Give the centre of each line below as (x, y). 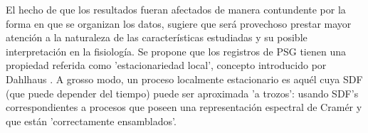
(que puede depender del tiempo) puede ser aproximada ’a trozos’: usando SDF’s (182, 93)
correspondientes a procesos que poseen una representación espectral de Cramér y (184, 107)
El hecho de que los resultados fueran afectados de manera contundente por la (176, 9)
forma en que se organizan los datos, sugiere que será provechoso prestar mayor (179, 23)
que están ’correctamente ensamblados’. (91, 121)
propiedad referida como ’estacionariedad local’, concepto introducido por (166, 65)
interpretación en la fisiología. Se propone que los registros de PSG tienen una (176, 51)
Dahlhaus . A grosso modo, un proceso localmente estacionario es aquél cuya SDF (184, 79)
